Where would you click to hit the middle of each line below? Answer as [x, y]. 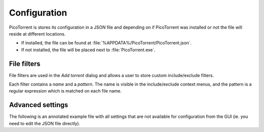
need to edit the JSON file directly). [44, 123]
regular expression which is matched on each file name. [65, 91]
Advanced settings [39, 105]
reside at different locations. [37, 34]
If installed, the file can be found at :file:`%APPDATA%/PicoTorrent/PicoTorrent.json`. [106, 43]
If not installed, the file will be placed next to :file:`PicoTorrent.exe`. [88, 50]
